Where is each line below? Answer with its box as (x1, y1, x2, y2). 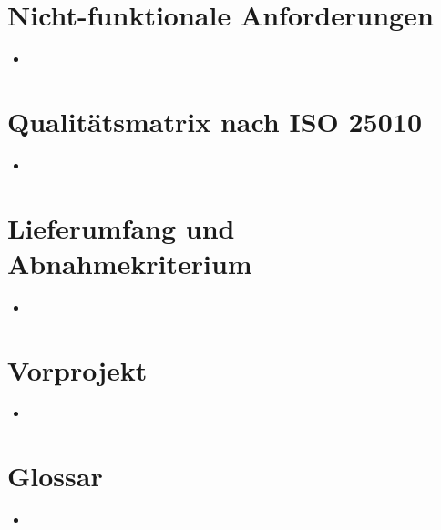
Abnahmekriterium (7, 244, 252, 281)
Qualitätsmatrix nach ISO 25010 (7, 102, 423, 139)
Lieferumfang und (7, 209, 235, 246)
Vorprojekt (7, 351, 148, 388)
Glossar (7, 457, 103, 494)
